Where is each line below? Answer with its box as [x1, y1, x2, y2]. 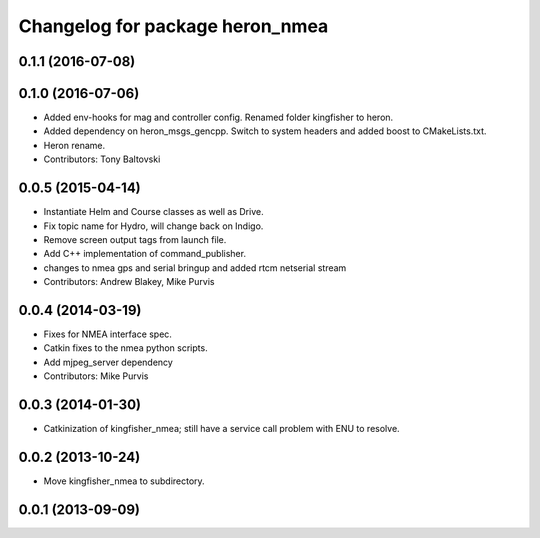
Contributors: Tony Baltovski [43, 153, 161, 165]
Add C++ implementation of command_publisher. [43, 248, 247, 260]
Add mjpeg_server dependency [43, 356, 174, 368]
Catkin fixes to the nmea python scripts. [43, 342, 209, 354]
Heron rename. [43, 139, 105, 151]
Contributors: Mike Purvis [43, 370, 149, 382]
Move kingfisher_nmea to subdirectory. [43, 475, 205, 487]
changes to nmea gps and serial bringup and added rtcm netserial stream [43, 261, 347, 274]
